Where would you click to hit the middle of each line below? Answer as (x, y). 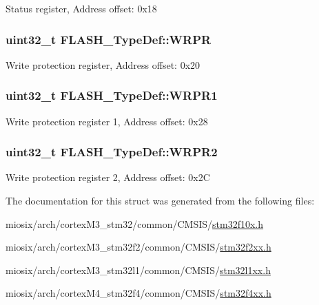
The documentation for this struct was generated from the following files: (160, 201)
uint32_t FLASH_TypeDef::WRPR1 (112, 95)
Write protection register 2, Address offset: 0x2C (108, 177)
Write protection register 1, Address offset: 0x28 (107, 121)
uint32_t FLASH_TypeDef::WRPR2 (112, 152)
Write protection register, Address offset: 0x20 (103, 64)
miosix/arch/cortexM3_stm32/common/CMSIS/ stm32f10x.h (135, 223)
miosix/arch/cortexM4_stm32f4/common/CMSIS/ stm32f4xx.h (138, 293)
